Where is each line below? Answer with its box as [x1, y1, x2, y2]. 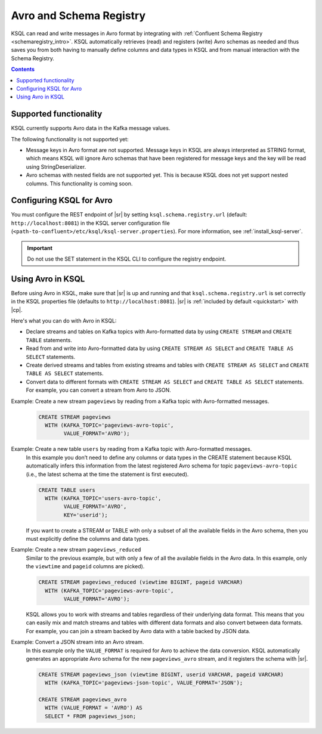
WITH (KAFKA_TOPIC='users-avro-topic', [45, 495, 162, 501]
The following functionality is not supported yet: [11, 135, 129, 143]
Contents [11, 66, 35, 73]
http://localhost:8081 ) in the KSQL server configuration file [11, 219, 170, 227]
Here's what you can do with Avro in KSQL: [11, 317, 117, 324]
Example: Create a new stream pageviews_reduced [11, 546, 141, 553]
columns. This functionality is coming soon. [26, 179, 133, 187]
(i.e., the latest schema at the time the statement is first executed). [26, 470, 189, 478]
